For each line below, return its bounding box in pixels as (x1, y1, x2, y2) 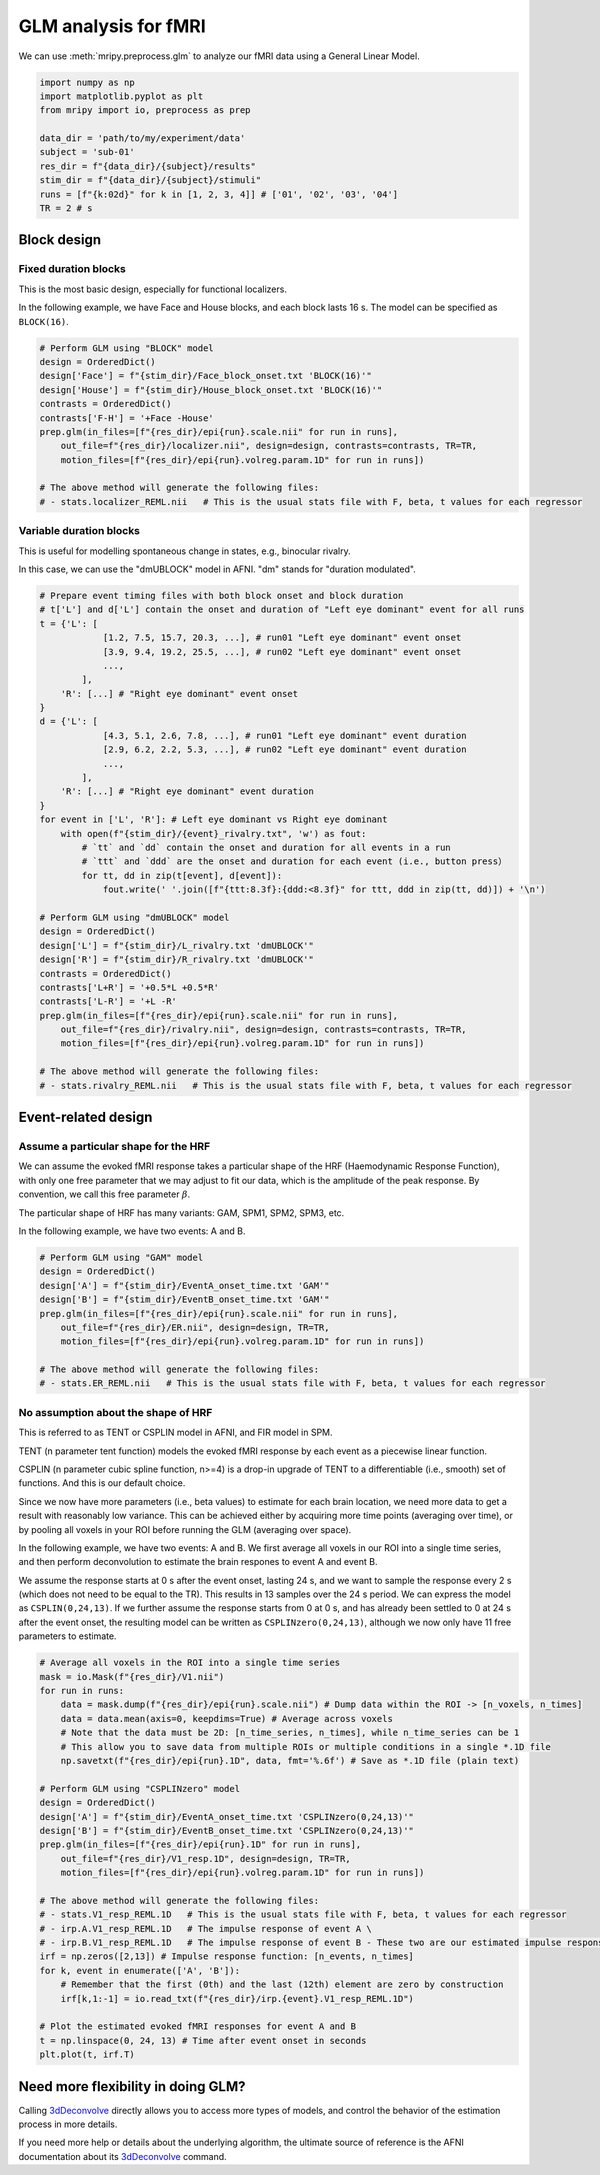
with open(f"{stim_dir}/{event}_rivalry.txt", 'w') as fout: (60, 828, 367, 839)
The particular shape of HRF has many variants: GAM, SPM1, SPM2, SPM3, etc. (18, 1206, 345, 1219)
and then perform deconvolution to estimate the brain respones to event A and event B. (18, 1556, 378, 1568)
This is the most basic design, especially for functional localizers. (18, 283, 287, 295)
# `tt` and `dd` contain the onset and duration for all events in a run (81, 842, 452, 853)
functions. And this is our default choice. (18, 1477, 186, 1489)
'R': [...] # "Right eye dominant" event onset (60, 688, 299, 699)
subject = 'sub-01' (39, 146, 135, 158)
